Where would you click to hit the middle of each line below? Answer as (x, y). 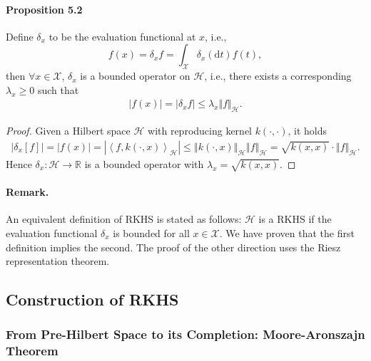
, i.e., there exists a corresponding (278, 76)
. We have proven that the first (287, 232)
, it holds (308, 131)
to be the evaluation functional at (122, 36)
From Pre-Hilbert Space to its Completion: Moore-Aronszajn (185, 334)
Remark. (27, 192)
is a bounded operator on (135, 76)
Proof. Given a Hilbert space (68, 131)
